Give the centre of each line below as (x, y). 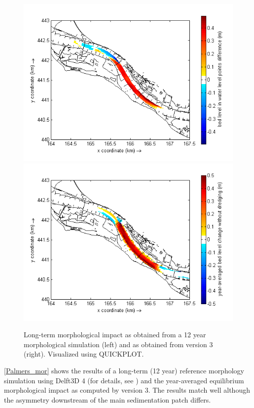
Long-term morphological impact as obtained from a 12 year (115, 335)
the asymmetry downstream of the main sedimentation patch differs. (108, 399)
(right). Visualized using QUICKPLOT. (84, 354)
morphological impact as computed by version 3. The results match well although (127, 390)
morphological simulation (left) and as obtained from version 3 (118, 344)
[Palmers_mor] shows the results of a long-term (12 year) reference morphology (124, 370)
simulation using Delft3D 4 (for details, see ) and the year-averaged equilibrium (124, 380)
